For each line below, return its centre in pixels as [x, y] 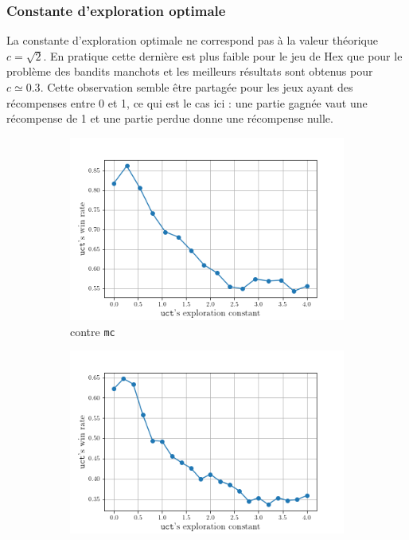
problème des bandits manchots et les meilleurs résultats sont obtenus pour [190, 71]
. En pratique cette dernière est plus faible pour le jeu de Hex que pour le [223, 55]
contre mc [93, 331]
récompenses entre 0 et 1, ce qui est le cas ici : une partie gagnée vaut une [187, 102]
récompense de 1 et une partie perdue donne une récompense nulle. [170, 118]
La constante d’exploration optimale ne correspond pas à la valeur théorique [192, 40]
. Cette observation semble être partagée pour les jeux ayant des [197, 87]
